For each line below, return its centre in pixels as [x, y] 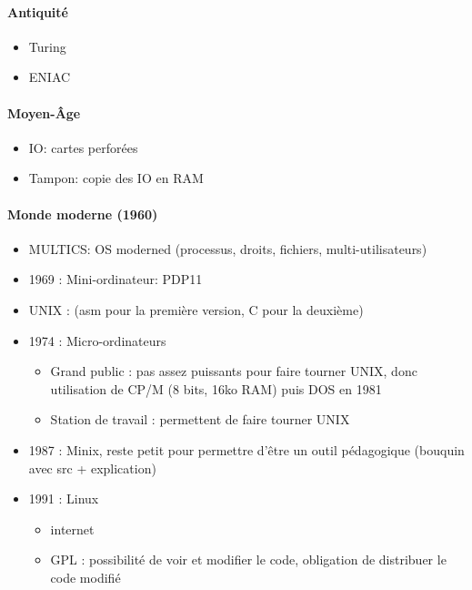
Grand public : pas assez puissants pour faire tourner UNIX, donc [234, 371]
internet [72, 529]
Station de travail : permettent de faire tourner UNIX [200, 419]
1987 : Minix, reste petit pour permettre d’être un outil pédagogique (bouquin [246, 449]
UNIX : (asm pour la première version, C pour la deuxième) [196, 309]
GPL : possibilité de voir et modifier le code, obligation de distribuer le [248, 559]
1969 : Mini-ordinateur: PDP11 [115, 279]
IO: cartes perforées [83, 147]
